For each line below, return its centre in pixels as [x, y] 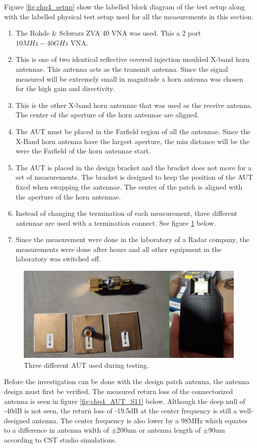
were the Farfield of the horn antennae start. [83, 151]
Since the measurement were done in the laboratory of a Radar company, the [132, 239]
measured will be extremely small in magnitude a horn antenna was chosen [129, 78]
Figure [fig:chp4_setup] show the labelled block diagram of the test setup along [125, 6]
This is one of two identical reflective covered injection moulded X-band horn [132, 59]
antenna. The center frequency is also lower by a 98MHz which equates [140, 420]
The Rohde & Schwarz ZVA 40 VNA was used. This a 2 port [108, 33]
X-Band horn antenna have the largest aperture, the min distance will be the [132, 141]
